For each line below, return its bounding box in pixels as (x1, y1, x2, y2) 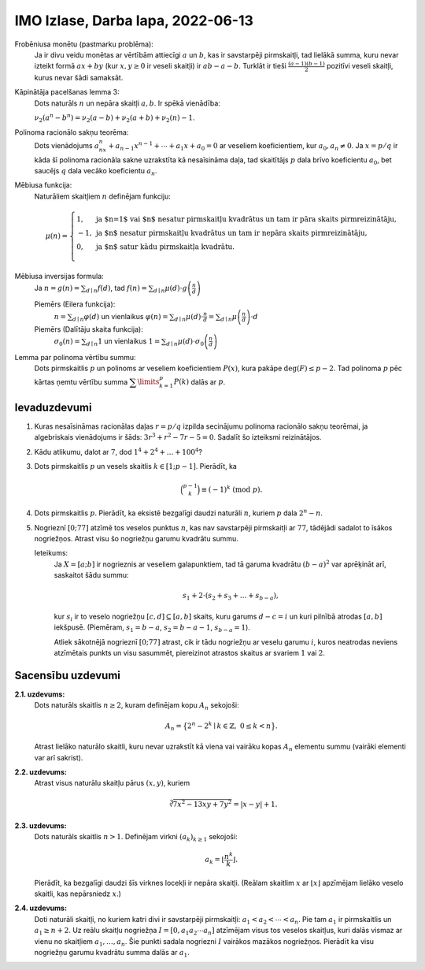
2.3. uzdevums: (14, 820, 67, 831)
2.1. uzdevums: (14, 689, 65, 699)
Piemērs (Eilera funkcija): (34, 299, 116, 309)
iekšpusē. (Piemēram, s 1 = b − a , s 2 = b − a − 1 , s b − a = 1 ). (54, 623, 251, 634)
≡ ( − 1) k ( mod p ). (201, 484, 263, 494)
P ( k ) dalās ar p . (173, 377, 226, 386)
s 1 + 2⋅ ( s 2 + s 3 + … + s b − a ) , (182, 591, 279, 602)
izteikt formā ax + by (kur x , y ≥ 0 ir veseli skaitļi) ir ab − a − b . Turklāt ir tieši (34, 61, 286, 71)
